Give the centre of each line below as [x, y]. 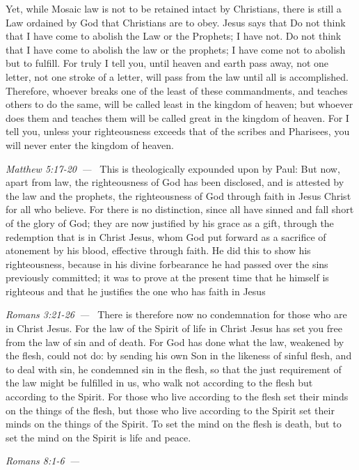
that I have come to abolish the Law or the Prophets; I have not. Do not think [174, 36]
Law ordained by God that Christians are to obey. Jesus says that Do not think [176, 22]
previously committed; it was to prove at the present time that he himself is [167, 277]
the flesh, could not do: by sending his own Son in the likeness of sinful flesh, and [179, 355]
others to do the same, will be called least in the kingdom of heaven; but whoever [179, 104]
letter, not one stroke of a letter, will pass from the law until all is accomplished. [177, 76]
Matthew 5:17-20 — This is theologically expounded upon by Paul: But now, [173, 168]
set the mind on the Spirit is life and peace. [98, 437]
